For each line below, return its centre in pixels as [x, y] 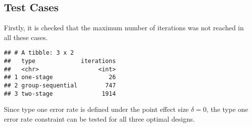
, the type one [227, 109]
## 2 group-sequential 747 [60, 86]
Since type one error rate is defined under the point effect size [96, 109]
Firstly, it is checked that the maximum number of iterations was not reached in [124, 28]
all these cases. [26, 37]
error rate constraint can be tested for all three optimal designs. [99, 118]
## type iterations [60, 61]
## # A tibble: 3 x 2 [39, 53]
